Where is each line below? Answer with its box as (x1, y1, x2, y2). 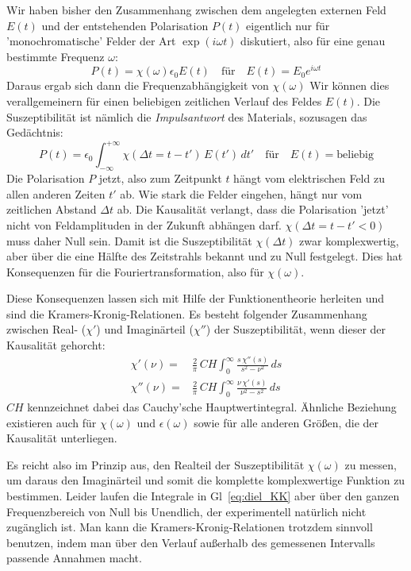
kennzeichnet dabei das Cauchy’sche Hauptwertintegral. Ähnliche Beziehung (27, 399, 397, 415)
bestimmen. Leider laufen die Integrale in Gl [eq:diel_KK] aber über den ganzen (6, 488, 400, 504)
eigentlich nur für (246, 17, 330, 33)
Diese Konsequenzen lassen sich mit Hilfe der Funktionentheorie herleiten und (6, 290, 385, 307)
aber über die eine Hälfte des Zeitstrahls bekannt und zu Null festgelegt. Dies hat (6, 248, 403, 264)
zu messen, (344, 456, 397, 473)
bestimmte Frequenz (6, 48, 105, 64)
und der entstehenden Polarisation (41, 17, 209, 33)
